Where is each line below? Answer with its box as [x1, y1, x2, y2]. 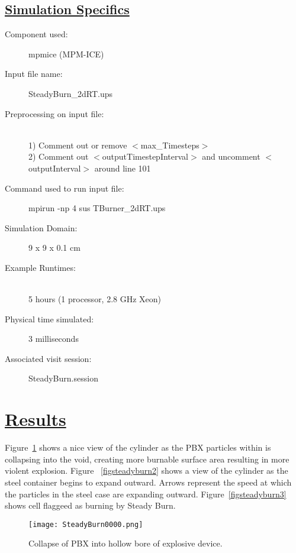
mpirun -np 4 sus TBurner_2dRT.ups [28, 202, 166, 214]
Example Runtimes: [5, 261, 76, 273]
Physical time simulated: [5, 312, 94, 325]
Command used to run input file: [5, 182, 124, 194]
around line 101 [94, 161, 151, 174]
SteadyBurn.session [28, 372, 98, 384]
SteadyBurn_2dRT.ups [28, 87, 113, 99]
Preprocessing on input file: [5, 107, 104, 119]
